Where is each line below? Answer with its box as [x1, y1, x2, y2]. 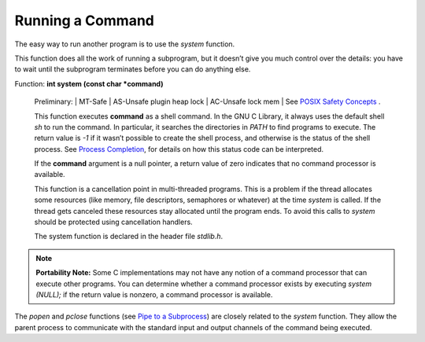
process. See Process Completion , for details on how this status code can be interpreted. [34, 144, 324, 153]
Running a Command [14, 12, 155, 29]
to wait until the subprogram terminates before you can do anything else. [14, 64, 251, 74]
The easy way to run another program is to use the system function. [14, 39, 235, 49]
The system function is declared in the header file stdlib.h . [34, 232, 224, 241]
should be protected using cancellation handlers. [34, 217, 193, 227]
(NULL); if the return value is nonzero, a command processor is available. [35, 289, 273, 299]
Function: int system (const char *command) [14, 79, 164, 88]
